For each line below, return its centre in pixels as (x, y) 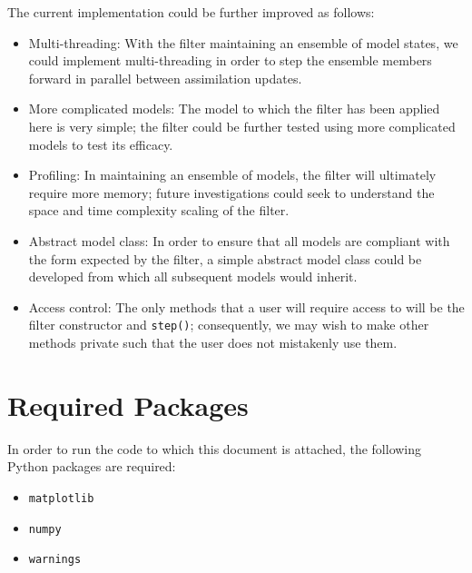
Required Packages (128, 405)
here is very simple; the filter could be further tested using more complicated (242, 126)
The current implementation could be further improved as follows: (191, 12)
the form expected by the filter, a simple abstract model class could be (225, 258)
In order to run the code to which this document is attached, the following (215, 448)
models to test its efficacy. (101, 144)
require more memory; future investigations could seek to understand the (231, 192)
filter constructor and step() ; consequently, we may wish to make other (229, 325)
